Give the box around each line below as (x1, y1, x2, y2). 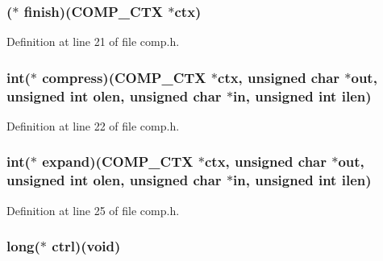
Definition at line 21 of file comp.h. (6, 33, 180, 50)
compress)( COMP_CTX (42, 67, 206, 87)
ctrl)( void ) (52, 236, 121, 256)
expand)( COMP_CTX (42, 151, 194, 172)
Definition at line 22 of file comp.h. (6, 117, 180, 134)
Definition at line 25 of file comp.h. (6, 201, 180, 218)
